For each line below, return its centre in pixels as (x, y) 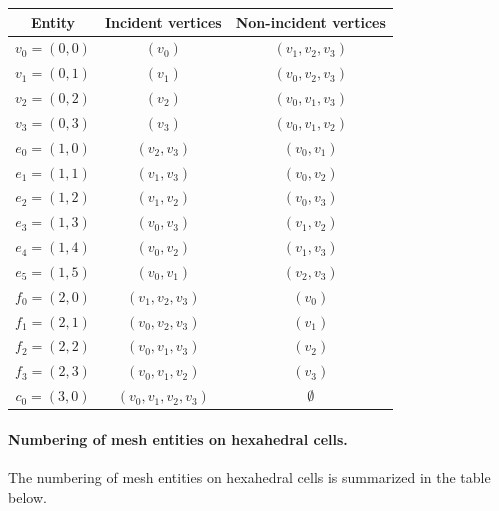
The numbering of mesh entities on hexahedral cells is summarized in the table (249, 477)
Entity (53, 21)
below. (27, 496)
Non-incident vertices (310, 21)
